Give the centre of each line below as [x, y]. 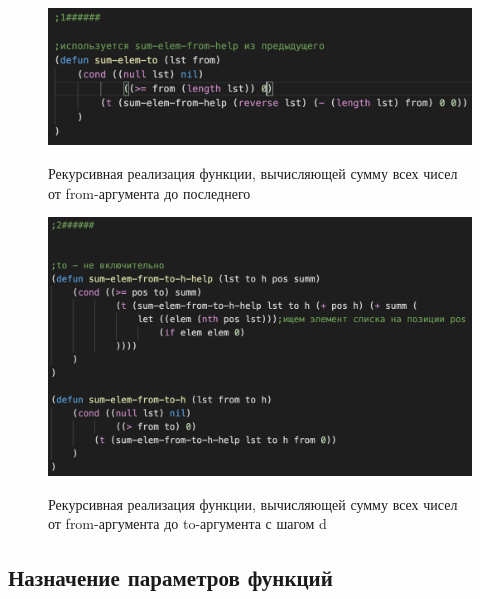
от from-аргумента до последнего [149, 192]
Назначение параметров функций [170, 577]
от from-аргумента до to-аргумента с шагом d [187, 523]
